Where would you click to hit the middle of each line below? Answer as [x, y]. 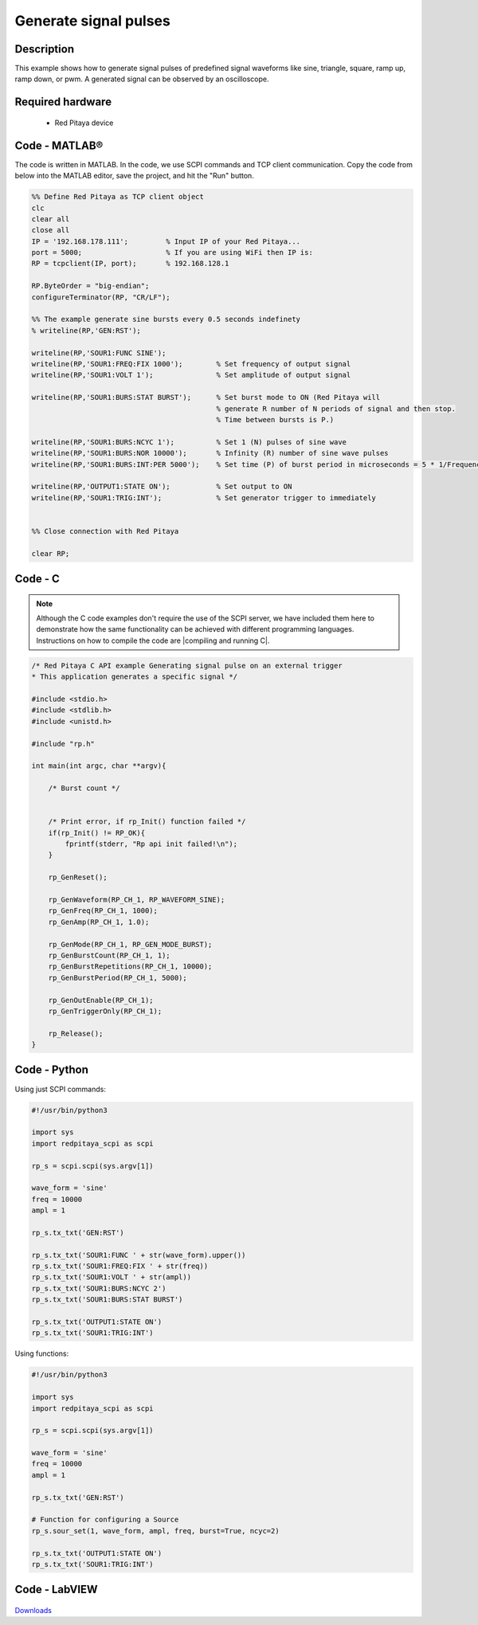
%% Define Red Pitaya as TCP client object [118, 197]
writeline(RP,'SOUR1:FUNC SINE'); [99, 353]
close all [51, 230]
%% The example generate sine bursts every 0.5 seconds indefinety [166, 319]
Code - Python [52, 1070]
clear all [51, 219]
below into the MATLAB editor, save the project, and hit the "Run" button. [134, 176]
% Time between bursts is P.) [275, 419]
